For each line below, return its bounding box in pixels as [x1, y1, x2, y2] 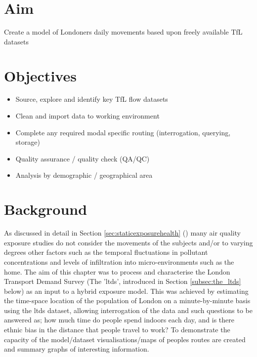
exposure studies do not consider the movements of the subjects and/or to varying [4, 237, 253, 247]
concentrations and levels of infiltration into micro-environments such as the [4, 256, 234, 267]
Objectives [4, 65, 77, 85]
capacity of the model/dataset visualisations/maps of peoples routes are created [4, 334, 246, 344]
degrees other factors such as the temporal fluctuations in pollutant [4, 247, 208, 257]
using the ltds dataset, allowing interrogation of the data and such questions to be [4, 305, 253, 315]
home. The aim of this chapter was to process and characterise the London [4, 266, 230, 277]
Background [4, 199, 87, 219]
